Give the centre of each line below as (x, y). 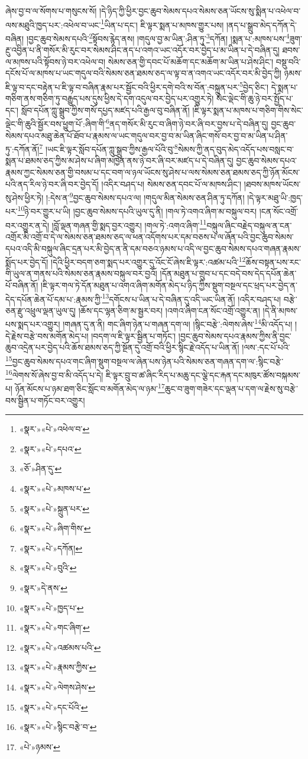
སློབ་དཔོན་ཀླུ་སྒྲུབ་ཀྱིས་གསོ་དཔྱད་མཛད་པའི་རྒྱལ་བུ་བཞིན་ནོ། (105, 110)
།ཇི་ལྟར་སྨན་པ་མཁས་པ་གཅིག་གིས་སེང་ (248, 110)
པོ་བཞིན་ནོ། (22, 285)
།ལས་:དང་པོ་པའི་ (266, 347)
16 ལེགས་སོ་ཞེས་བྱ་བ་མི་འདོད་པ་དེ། (54, 374)
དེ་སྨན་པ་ (284, 87)
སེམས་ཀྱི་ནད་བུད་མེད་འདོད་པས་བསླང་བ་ (236, 149)
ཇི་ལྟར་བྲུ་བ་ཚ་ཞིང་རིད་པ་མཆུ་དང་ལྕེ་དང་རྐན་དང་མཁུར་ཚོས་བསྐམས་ (203, 374)
